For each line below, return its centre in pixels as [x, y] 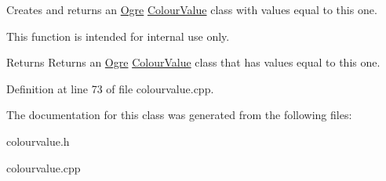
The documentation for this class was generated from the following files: [179, 115]
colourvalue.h [38, 141]
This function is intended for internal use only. [118, 36]
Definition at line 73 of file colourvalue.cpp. [110, 88]
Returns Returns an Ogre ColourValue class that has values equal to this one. [193, 62]
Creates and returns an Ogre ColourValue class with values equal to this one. [192, 9]
